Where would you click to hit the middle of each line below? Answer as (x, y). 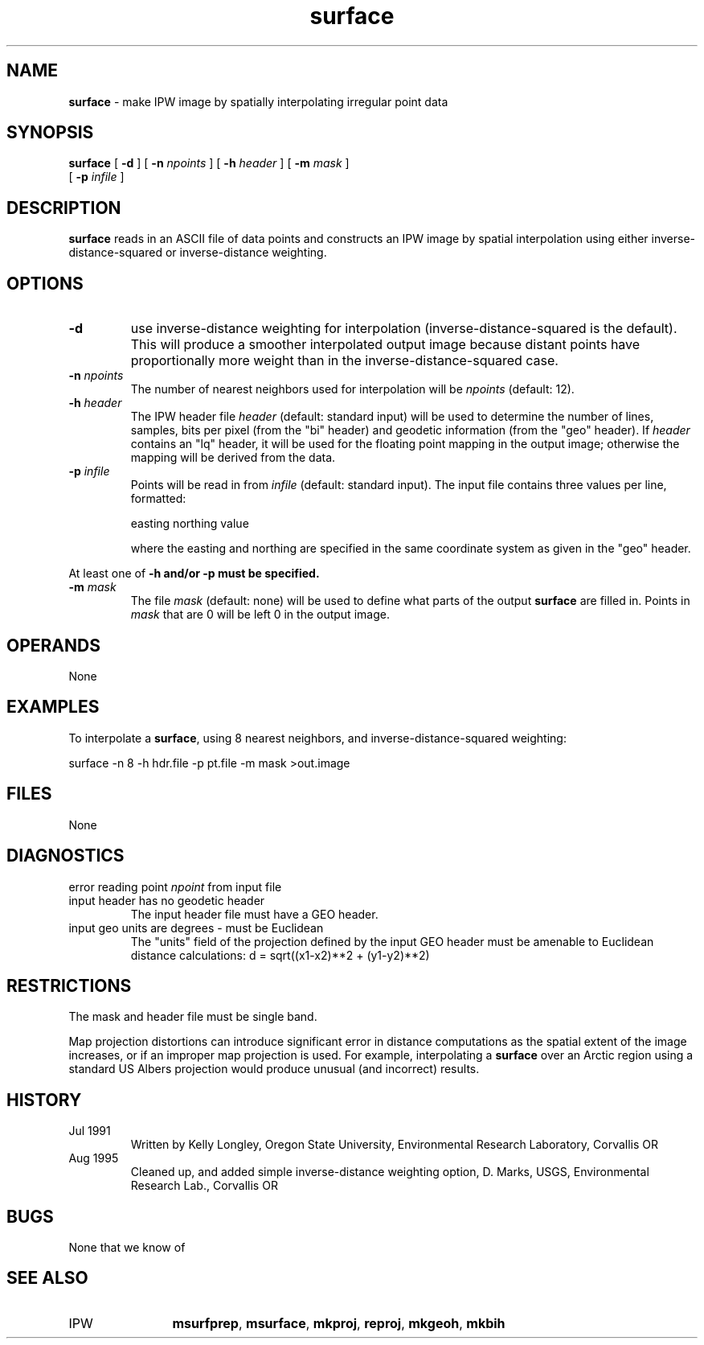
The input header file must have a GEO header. (254, 914)
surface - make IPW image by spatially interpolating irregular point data (258, 101)
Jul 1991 (90, 1131)
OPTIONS (45, 283)
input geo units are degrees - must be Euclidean (196, 928)
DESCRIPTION (64, 208)
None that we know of (127, 1248)
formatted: (158, 499)
